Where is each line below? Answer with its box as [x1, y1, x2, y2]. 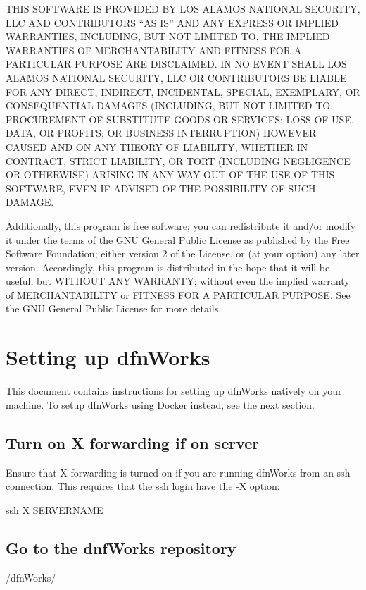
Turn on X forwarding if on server [6, 431, 260, 453]
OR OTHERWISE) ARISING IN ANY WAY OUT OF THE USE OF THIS [6, 167, 335, 182]
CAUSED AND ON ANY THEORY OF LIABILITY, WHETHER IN [6, 139, 308, 154]
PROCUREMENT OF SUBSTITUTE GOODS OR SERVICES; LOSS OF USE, [6, 111, 354, 126]
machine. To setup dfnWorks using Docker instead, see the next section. [6, 397, 315, 412]
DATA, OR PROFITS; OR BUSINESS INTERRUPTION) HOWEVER [6, 125, 317, 140]
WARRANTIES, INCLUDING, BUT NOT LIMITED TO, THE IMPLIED [6, 29, 330, 44]
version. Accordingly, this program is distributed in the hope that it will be [6, 259, 330, 274]
